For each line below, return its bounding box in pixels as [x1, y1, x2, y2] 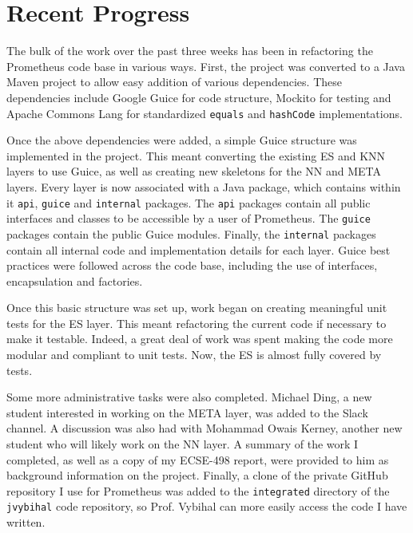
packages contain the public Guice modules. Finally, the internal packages [6, 225, 376, 242]
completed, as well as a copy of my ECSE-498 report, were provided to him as [6, 451, 389, 468]
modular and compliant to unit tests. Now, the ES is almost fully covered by [6, 346, 382, 363]
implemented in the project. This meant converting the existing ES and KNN [6, 147, 386, 164]
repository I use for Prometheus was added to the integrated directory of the [6, 482, 390, 499]
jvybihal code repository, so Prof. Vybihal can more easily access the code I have [6, 498, 407, 515]
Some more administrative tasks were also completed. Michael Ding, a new [6, 389, 372, 405]
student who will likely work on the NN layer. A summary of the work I [6, 436, 359, 452]
